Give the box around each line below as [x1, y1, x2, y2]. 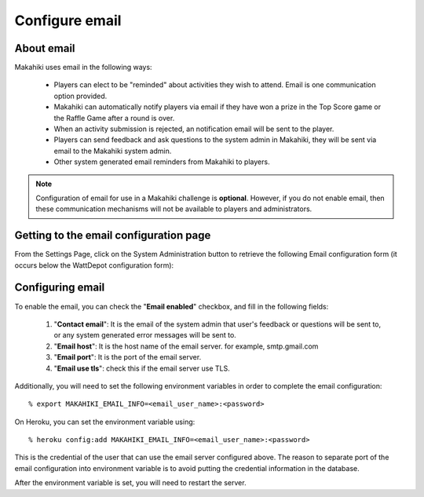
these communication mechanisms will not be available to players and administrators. [35, 204, 313, 214]
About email [14, 42, 75, 55]
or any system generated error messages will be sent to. [53, 331, 237, 340]
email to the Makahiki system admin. [53, 146, 172, 155]
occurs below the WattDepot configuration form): [14, 260, 174, 270]
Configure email [14, 12, 122, 29]
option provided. [53, 91, 108, 100]
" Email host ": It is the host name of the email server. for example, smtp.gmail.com [53, 342, 319, 351]
